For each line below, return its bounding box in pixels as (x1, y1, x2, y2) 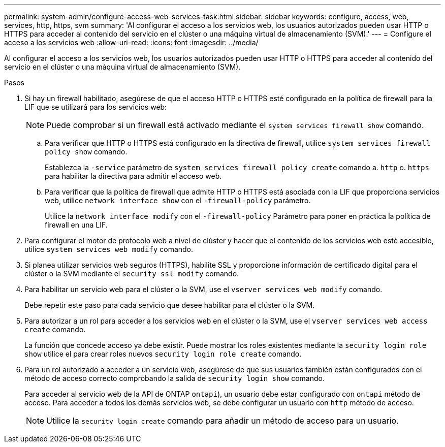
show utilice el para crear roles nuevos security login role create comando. (24, 349, 302, 358)
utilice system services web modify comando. (24, 245, 194, 253)
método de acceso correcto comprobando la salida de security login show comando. (24, 374, 325, 382)
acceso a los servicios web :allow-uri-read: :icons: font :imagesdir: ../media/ (4, 38, 259, 47)
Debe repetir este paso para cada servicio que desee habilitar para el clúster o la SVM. (24, 301, 315, 309)
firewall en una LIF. (45, 220, 108, 229)
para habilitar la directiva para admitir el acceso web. (45, 172, 222, 180)
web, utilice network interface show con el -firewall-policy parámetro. (45, 196, 311, 205)
